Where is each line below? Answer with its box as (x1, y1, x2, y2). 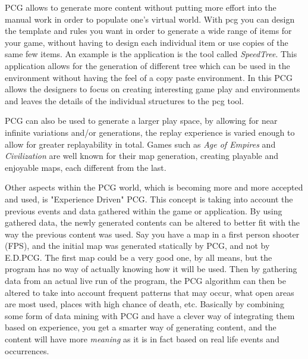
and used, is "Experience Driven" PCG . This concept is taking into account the (5, 192, 293, 205)
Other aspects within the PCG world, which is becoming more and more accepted (5, 181, 303, 193)
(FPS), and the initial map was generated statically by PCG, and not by (5, 239, 270, 252)
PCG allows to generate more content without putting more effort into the (5, 1, 276, 13)
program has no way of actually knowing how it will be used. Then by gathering (5, 263, 297, 275)
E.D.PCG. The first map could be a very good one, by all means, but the (5, 251, 272, 263)
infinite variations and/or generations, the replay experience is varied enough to (5, 126, 295, 138)
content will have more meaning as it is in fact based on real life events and (5, 333, 279, 345)
